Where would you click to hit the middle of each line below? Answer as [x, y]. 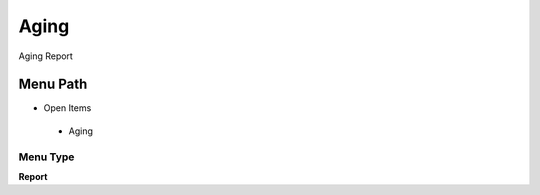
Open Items [67, 108]
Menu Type [46, 157]
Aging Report [46, 56]
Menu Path [53, 84]
